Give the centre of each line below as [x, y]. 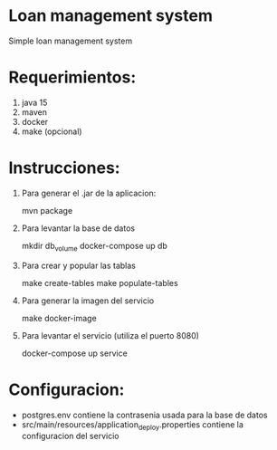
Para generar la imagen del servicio [88, 301]
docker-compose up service [74, 353]
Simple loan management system [71, 41]
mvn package [47, 210]
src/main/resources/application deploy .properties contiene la [132, 425]
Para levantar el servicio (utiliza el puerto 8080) [110, 335]
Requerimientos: [72, 77]
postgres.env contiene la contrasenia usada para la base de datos [144, 415]
